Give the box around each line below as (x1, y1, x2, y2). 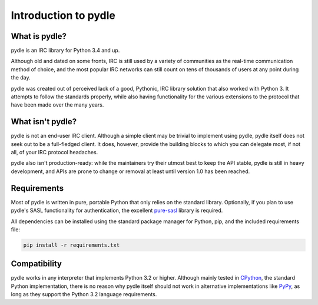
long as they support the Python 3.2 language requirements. (11, 291, 157, 298)
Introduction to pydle (11, 9, 116, 22)
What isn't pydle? (11, 117, 77, 127)
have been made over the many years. (11, 101, 104, 108)
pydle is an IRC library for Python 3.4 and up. (11, 47, 120, 54)
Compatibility (11, 259, 62, 269)
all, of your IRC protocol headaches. (11, 149, 98, 156)
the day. (11, 74, 31, 81)
